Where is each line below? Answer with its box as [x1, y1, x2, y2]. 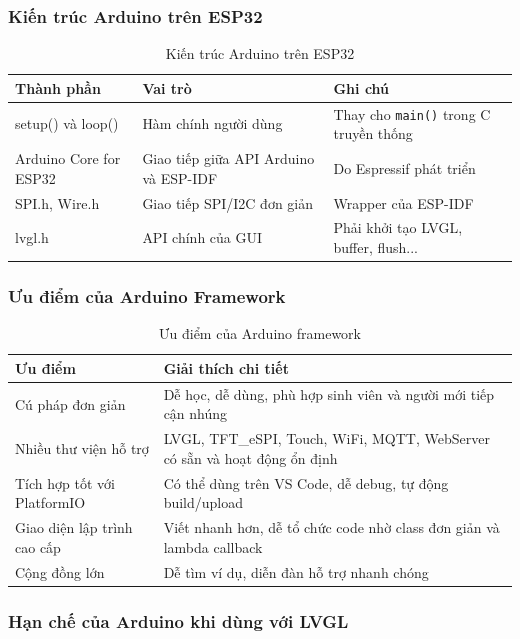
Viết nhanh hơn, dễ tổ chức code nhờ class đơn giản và [163, 517, 500, 538]
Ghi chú [333, 77, 390, 98]
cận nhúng [163, 403, 228, 424]
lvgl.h [15, 227, 49, 248]
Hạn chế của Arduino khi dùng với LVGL [8, 608, 349, 633]
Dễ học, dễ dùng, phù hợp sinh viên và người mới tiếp [163, 383, 495, 404]
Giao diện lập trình [15, 517, 133, 538]
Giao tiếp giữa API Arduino [142, 148, 315, 169]
